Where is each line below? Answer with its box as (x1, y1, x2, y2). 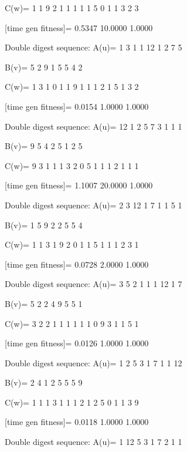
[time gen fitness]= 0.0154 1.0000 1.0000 (5, 100, 149, 112)
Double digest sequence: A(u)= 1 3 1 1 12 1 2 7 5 (5, 41, 182, 53)
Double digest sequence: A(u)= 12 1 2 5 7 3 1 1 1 (5, 120, 182, 132)
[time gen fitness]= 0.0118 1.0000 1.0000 (5, 416, 149, 428)
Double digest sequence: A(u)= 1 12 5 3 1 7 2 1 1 (5, 436, 182, 448)
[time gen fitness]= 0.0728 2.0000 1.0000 (5, 258, 149, 270)
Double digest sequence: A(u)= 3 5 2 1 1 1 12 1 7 (5, 278, 182, 290)
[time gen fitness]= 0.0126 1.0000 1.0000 (5, 337, 149, 349)
